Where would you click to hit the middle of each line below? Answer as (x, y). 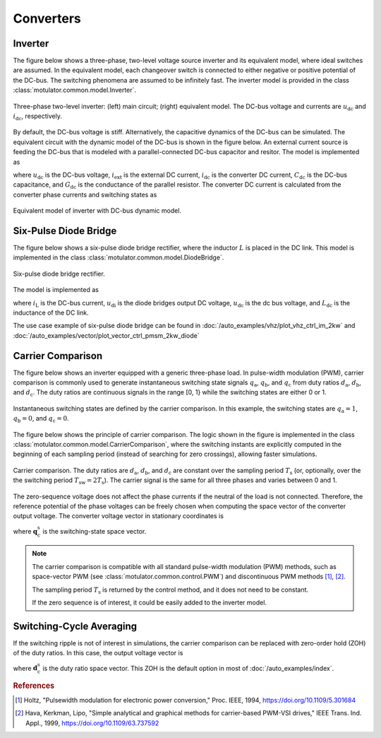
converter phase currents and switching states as (85, 194)
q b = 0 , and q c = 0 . (41, 419)
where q (25, 531)
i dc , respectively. (38, 117)
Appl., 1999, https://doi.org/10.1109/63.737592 (92, 723)
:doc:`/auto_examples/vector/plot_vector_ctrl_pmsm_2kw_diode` (106, 335)
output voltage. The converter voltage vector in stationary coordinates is (118, 516)
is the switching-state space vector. (95, 531)
